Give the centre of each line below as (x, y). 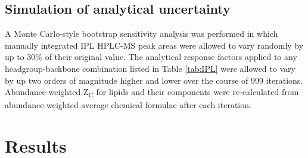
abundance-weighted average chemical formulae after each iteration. (128, 105)
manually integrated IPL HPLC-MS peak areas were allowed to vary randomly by (154, 45)
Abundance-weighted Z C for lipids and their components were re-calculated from (152, 92)
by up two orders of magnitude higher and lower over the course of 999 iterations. (154, 80)
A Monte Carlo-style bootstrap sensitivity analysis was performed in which (141, 34)
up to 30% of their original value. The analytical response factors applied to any (151, 57)
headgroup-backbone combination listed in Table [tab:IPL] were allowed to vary (150, 68)
